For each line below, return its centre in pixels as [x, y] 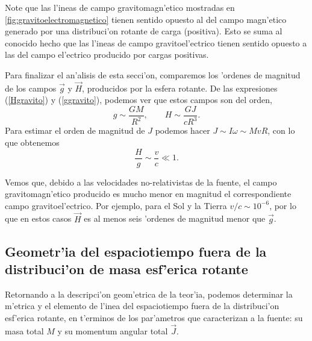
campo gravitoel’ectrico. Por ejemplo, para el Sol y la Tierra [116, 205]
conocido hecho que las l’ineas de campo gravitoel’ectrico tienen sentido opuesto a [156, 42]
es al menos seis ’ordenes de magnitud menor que [175, 218]
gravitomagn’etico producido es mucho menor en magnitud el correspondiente [148, 194]
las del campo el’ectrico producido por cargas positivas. [107, 55]
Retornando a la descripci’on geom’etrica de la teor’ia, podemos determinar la [149, 294]
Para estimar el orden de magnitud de [75, 130]
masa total [24, 330]
